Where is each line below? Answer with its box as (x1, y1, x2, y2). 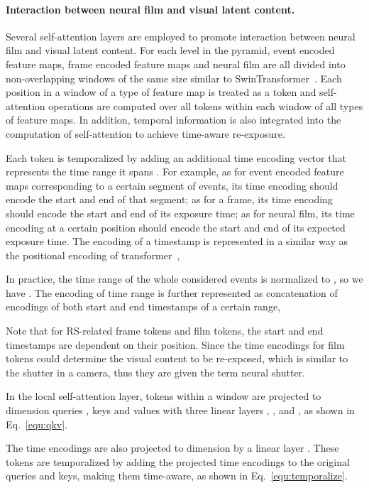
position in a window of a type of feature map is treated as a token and (6, 85, 316, 99)
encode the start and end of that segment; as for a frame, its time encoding (6, 192, 333, 207)
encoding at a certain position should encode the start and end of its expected (6, 219, 346, 234)
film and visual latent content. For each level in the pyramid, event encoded (6, 43, 335, 58)
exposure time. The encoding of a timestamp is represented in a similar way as (6, 234, 348, 249)
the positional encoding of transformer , (6, 247, 180, 262)
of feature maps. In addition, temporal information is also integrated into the (6, 112, 341, 127)
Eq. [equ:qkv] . (6, 416, 67, 431)
